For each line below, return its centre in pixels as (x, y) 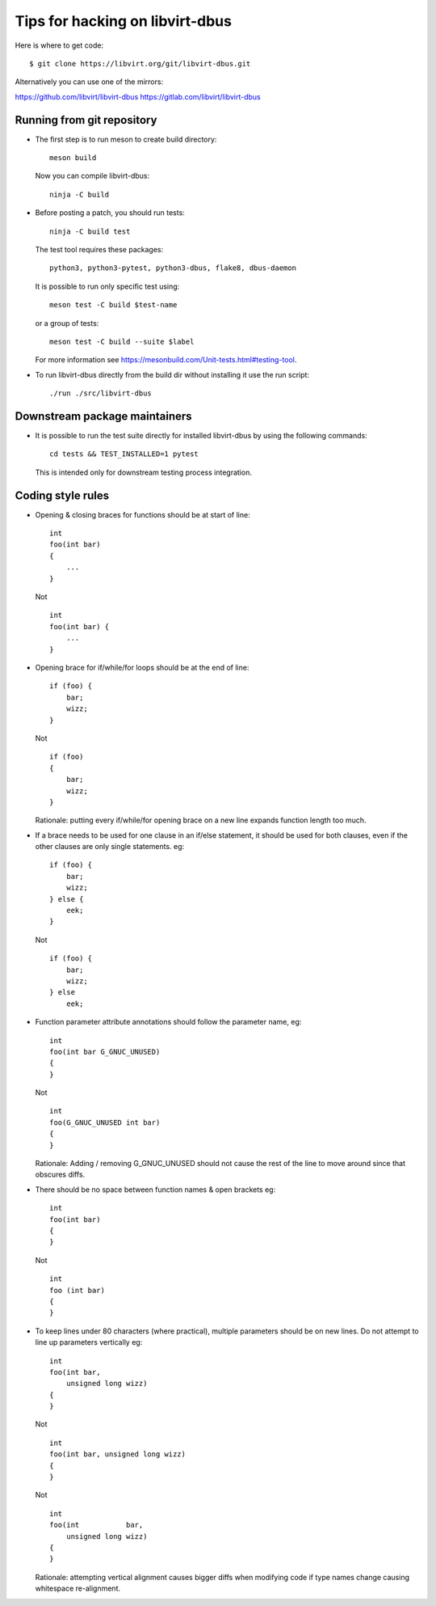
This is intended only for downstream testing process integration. (143, 472)
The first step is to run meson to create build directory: (126, 139)
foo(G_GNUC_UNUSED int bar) (105, 1122)
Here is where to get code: (59, 45)
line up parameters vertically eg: (89, 1342)
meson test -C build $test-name (113, 305)
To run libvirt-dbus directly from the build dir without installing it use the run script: (172, 374)
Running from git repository (86, 120)
